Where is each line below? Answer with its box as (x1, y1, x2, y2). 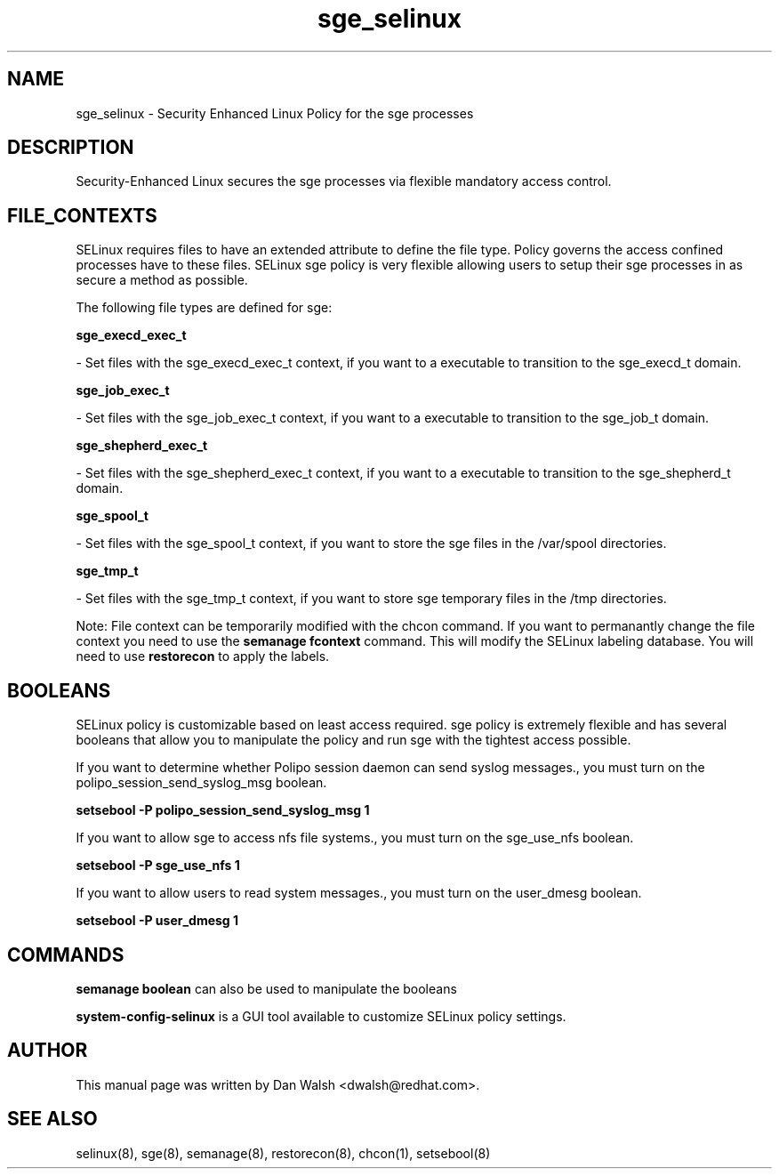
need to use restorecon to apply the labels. (76, 648, 330, 665)
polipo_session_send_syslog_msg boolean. (76, 775, 327, 791)
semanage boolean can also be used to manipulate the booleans (76, 980, 457, 996)
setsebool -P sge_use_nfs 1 (76, 858, 240, 874)
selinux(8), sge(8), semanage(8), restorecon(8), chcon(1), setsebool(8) (76, 1145, 491, 1161)
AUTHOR (7, 1039, 88, 1062)
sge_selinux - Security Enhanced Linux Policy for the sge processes (76, 105, 474, 121)
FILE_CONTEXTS (7, 204, 157, 227)
